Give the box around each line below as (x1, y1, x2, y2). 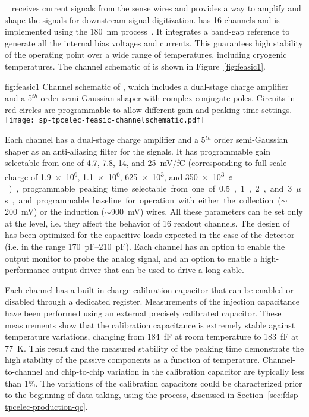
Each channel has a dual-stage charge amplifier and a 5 (5, 133, 206, 145)
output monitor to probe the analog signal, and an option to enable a (5, 252, 258, 264)
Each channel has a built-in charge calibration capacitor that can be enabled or (5, 283, 294, 296)
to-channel (5, 365, 43, 377)
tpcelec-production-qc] (5, 400, 86, 412)
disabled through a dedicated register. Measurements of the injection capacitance (5, 295, 299, 308)
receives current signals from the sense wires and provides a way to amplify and (11, 2, 301, 14)
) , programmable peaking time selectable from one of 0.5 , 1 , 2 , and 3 (8, 182, 292, 195)
